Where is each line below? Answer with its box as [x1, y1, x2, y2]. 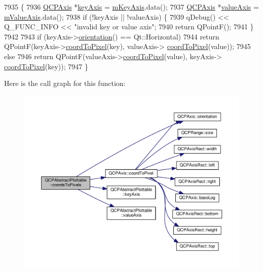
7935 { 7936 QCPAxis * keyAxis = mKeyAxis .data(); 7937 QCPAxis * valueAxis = [4, 2, 259, 12]
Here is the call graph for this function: [4, 78, 126, 88]
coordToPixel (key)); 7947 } [4, 61, 88, 71]
